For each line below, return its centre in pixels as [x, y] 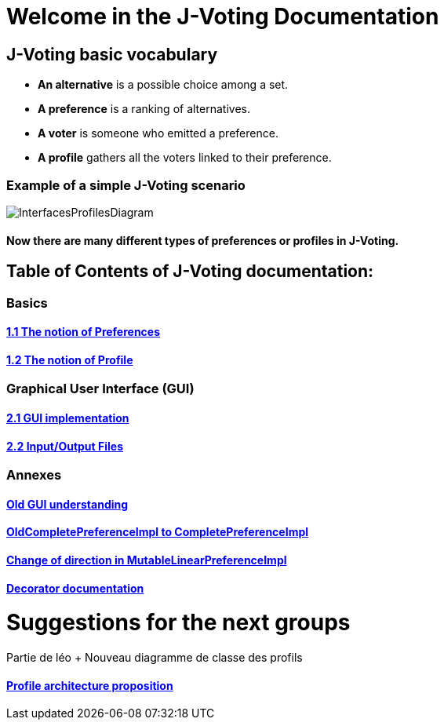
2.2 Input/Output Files [65, 446]
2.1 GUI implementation [68, 418]
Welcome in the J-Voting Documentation [223, 16]
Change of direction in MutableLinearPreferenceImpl [147, 560]
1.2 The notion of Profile [70, 359]
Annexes [34, 475]
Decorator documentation [75, 588]
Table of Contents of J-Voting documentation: [190, 272]
